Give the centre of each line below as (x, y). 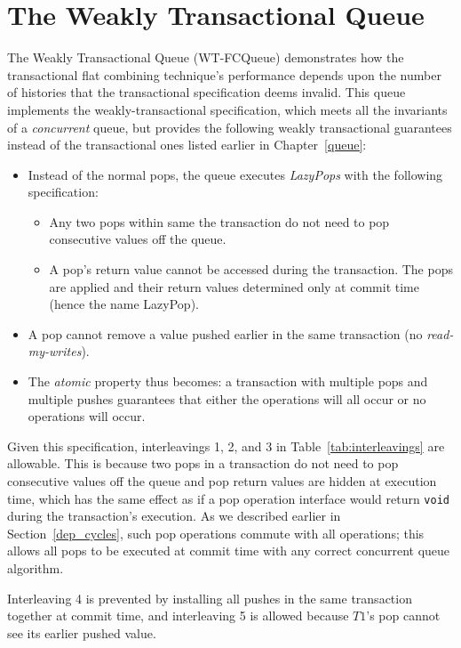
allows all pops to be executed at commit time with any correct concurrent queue (229, 551)
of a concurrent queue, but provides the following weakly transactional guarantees (230, 127)
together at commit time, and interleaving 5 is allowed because (178, 616)
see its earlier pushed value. (82, 632)
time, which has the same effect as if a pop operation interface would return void (228, 498)
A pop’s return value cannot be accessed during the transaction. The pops (251, 269)
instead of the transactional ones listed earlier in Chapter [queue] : (187, 145)
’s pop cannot (403, 616)
